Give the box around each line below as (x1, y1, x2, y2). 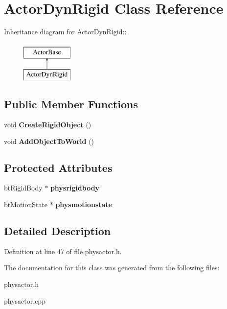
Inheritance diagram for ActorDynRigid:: (4, 26, 127, 37)
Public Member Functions (4, 96, 138, 112)
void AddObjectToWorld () (4, 136, 94, 146)
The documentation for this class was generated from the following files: (4, 262, 220, 273)
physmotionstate (55, 199, 112, 210)
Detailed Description (4, 223, 111, 238)
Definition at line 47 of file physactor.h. (4, 246, 122, 256)
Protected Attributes (4, 160, 113, 175)
